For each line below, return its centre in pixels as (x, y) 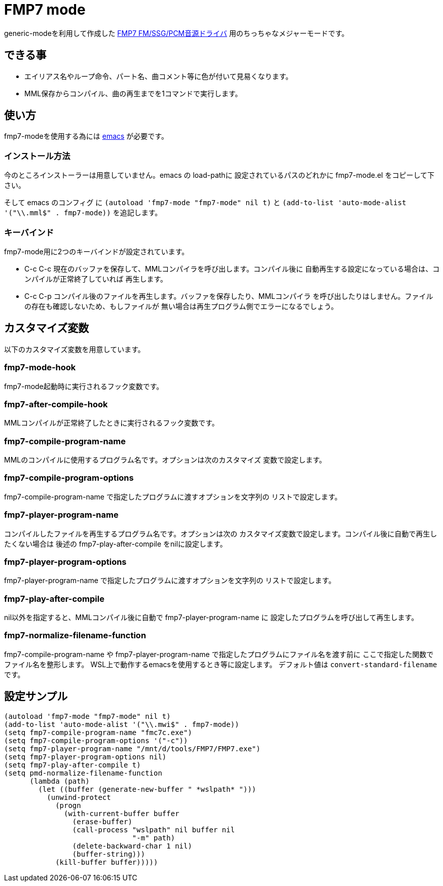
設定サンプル (36, 697)
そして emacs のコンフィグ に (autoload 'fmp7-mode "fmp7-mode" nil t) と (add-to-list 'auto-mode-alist (205, 203)
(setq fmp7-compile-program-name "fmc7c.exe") (98, 732)
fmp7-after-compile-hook (56, 404)
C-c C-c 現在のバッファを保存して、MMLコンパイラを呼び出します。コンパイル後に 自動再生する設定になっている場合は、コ (232, 268)
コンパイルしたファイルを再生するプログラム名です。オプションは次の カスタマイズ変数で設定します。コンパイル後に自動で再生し (221, 533)
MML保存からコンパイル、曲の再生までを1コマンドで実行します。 (133, 93)
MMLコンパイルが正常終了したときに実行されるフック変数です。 (112, 423)
